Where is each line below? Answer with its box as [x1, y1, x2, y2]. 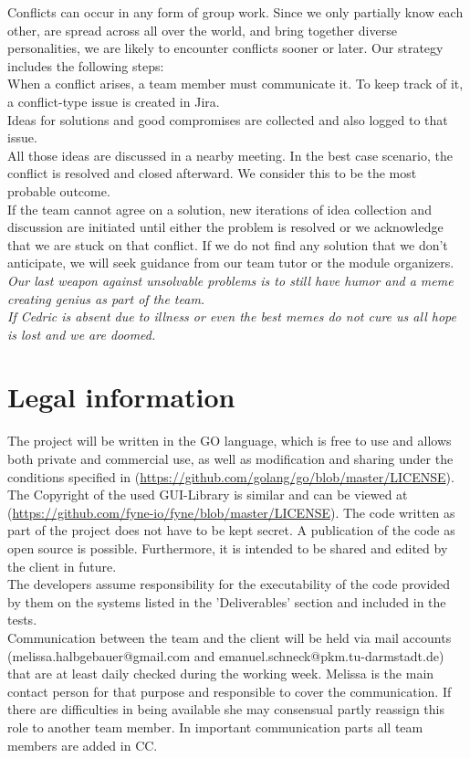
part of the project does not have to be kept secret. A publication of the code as [7, 521, 455, 540]
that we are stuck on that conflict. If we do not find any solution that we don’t [7, 235, 448, 254]
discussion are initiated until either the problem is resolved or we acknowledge [7, 217, 444, 237]
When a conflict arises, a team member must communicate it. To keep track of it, [7, 74, 464, 93]
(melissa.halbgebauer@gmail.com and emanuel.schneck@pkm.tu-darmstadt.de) [7, 646, 444, 665]
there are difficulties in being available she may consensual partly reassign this [7, 700, 445, 719]
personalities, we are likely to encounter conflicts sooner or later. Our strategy [7, 38, 444, 58]
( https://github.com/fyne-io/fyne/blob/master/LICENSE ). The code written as [7, 502, 455, 521]
